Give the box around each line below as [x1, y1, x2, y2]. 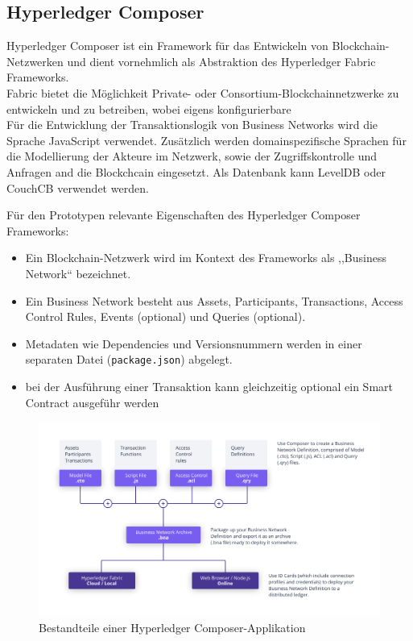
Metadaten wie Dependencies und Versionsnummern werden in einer [25, 335, 362, 352]
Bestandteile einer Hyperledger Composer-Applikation [39, 619, 306, 636]
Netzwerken [6, 52, 64, 69]
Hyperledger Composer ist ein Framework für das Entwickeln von [6, 37, 328, 54]
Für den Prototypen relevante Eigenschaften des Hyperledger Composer [6, 206, 361, 223]
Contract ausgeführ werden [25, 393, 159, 410]
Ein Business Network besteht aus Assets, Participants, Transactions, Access [25, 292, 403, 309]
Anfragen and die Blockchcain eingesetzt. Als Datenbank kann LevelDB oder [6, 163, 386, 180]
